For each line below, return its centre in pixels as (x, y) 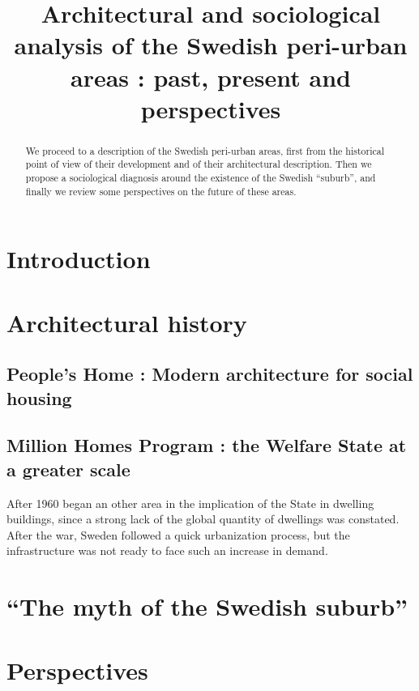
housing (39, 397)
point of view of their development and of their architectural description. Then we (199, 164)
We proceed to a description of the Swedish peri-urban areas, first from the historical (205, 150)
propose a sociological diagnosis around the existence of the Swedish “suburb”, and (201, 178)
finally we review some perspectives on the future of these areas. (161, 191)
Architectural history (127, 322)
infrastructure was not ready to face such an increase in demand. (167, 550)
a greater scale (68, 469)
